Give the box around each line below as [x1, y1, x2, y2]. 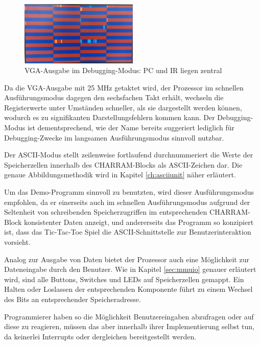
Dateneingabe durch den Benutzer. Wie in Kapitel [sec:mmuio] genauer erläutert [4, 264, 256, 274]
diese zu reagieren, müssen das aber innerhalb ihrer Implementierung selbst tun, [4, 321, 254, 332]
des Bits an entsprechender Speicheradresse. [4, 293, 141, 304]
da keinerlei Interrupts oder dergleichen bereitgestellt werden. [4, 331, 197, 341]
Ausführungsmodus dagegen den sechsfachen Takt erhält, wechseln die [4, 92, 224, 103]
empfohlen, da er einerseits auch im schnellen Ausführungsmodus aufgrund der [4, 196, 250, 207]
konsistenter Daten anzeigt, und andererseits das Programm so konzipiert [24, 216, 254, 227]
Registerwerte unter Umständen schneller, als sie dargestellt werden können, [4, 102, 242, 112]
